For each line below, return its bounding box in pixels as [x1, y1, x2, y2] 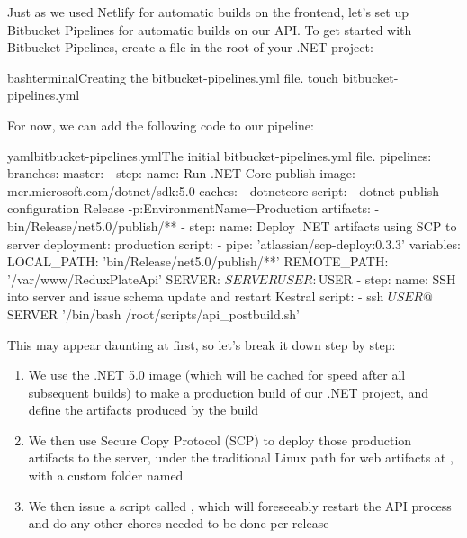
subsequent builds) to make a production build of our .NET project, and [28, 382, 429, 401]
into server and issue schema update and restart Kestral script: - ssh [7, 287, 384, 306]
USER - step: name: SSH [318, 269, 456, 288]
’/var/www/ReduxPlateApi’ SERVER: [7, 269, 220, 288]
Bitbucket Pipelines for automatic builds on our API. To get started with [7, 20, 412, 39]
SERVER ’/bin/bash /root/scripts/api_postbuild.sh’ [7, 304, 300, 323]
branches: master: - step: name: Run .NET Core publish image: [7, 164, 355, 183]
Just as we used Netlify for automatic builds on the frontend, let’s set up [7, 3, 409, 21]
